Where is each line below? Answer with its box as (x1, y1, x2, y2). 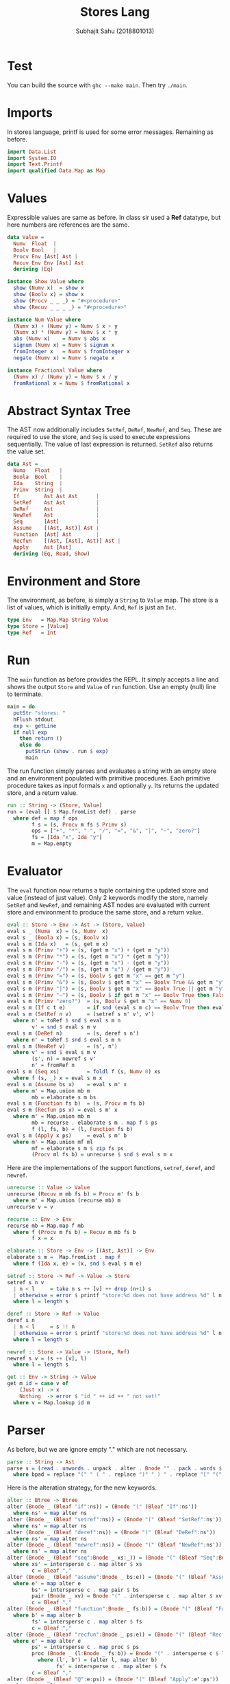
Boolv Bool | (13, 247, 57, 254)
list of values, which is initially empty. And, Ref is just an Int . (7, 603, 177, 611)
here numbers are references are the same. (7, 221, 130, 229)
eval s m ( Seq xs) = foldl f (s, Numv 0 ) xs (7, 1068, 161, 1075)
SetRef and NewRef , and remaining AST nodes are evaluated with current (7, 901, 210, 909)
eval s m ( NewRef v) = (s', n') (7, 1042, 118, 1050)
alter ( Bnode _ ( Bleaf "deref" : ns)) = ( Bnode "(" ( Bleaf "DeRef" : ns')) (7, 1529, 216, 1536)
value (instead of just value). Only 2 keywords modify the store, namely (7, 893, 208, 901)
